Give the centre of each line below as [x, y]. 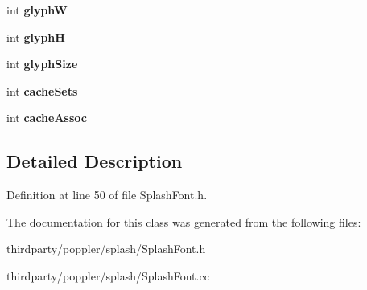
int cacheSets [42, 90]
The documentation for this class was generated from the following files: [184, 221]
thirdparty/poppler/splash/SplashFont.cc [108, 275]
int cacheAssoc [47, 118]
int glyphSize [42, 64]
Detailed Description [95, 161]
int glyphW [37, 10]
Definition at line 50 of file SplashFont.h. [107, 195]
